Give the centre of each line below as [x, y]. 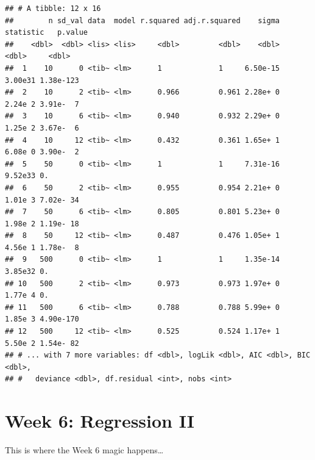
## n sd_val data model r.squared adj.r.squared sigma [143, 20]
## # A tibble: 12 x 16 [53, 9]
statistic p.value [47, 33]
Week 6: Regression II [100, 421]
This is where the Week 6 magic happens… [84, 450]
